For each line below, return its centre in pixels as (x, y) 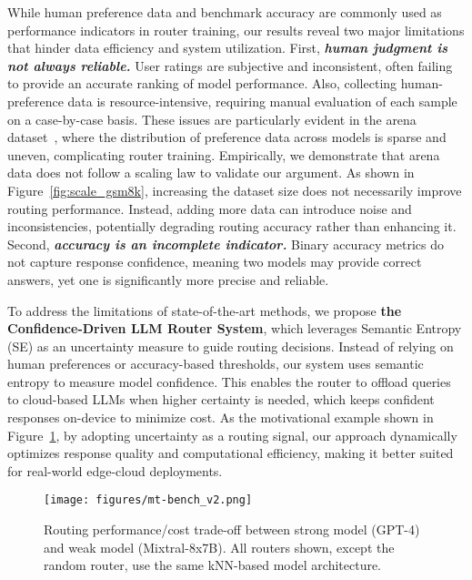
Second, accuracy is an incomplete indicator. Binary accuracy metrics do (226, 244)
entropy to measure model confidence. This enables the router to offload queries (229, 381)
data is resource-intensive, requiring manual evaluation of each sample (262, 101)
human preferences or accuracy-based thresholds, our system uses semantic (216, 364)
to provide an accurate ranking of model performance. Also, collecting (202, 83)
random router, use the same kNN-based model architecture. (213, 565)
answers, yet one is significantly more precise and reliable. (168, 279)
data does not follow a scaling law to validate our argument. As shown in (211, 173)
